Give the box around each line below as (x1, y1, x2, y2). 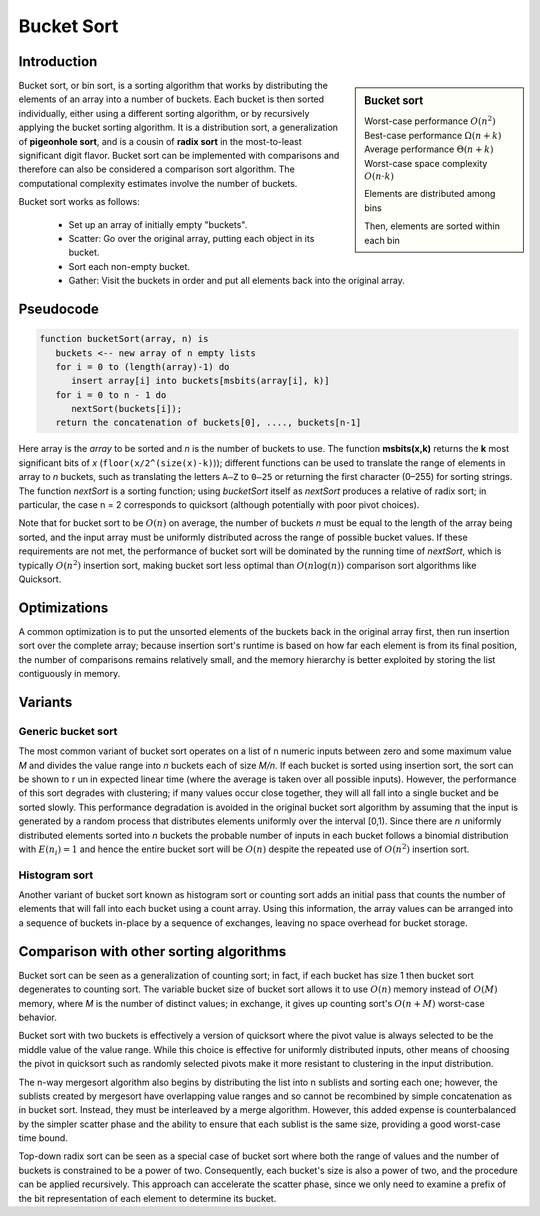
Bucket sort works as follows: (18, 196, 140, 208)
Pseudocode (18, 300, 100, 317)
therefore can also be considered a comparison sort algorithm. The (18, 163, 295, 175)
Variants (18, 693, 73, 710)
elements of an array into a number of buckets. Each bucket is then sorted (18, 93, 325, 105)
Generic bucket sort (18, 724, 118, 738)
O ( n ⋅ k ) (364, 170, 395, 182)
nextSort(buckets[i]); (71, 403, 183, 415)
